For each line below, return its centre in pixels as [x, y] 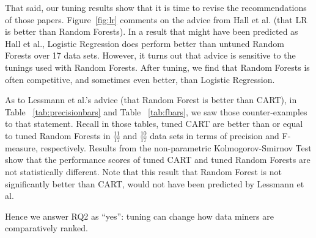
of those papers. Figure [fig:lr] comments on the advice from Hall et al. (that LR [156, 19]
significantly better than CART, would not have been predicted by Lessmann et [155, 183]
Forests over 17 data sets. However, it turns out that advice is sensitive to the [150, 55]
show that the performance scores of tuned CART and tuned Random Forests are [158, 160]
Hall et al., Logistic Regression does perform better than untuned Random [145, 43]
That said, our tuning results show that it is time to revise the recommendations [156, 7]
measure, [21, 147]
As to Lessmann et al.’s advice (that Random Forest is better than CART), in [151, 100]
